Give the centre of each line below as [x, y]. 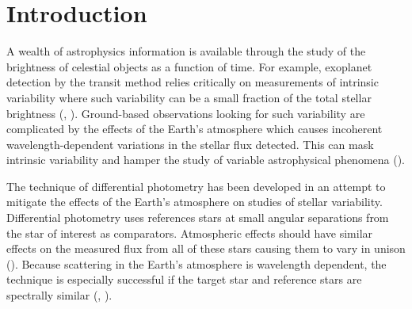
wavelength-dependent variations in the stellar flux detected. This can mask [190, 144]
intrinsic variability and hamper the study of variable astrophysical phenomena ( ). [206, 160]
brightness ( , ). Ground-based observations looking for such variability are [186, 113]
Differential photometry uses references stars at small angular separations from [198, 217]
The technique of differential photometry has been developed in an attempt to [196, 186]
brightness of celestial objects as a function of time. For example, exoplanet [189, 66]
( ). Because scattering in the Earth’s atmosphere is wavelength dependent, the [196, 263]
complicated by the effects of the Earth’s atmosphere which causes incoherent [195, 129]
